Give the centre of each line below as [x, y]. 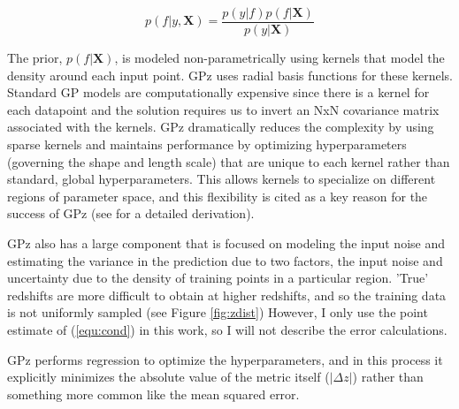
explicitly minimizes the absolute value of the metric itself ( [168, 377]
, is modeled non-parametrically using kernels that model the [279, 58]
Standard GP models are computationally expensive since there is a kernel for [218, 92]
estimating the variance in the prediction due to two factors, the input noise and [225, 260]
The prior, [35, 58]
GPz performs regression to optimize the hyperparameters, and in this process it [225, 359]
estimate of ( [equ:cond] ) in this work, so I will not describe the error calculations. [227, 329]
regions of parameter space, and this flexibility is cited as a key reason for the [218, 196]
